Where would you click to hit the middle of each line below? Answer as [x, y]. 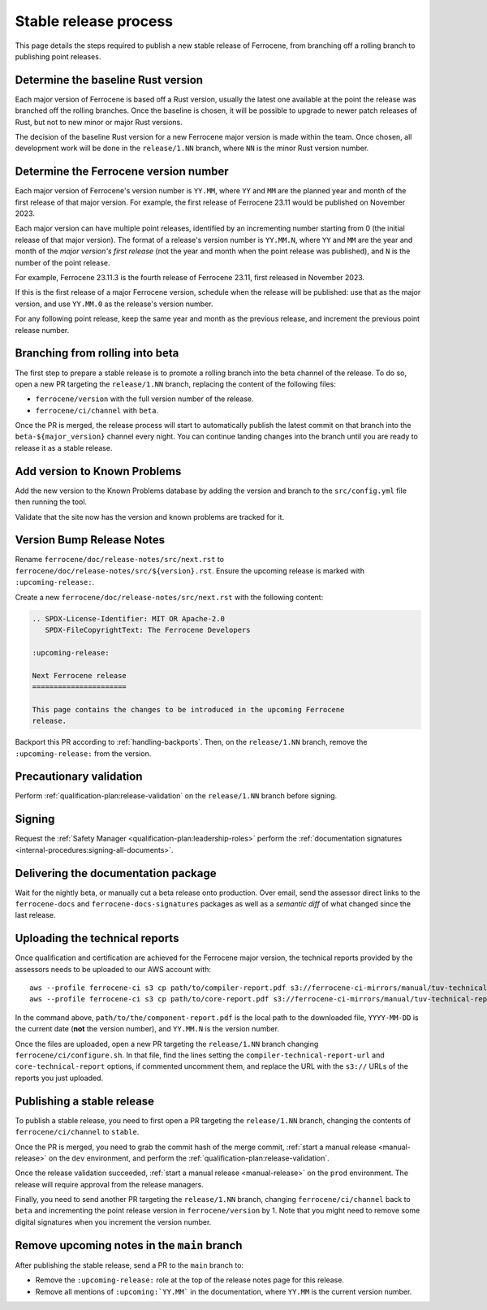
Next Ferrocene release [80, 675]
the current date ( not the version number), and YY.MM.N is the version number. [147, 1029]
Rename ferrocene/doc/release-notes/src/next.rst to [120, 560]
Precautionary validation [79, 777]
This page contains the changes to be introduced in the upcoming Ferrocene [188, 709]
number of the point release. [62, 262]
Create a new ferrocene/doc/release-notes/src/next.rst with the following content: [169, 597]
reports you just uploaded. [59, 1078]
